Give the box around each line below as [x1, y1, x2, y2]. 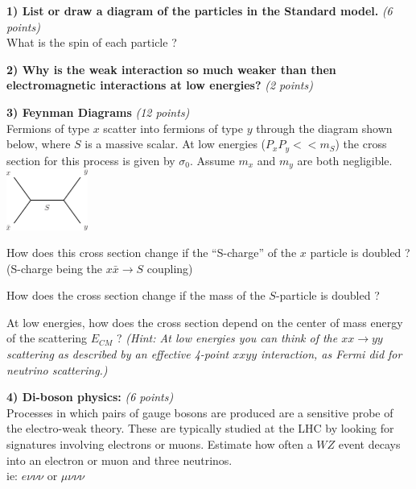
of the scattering [6, 329, 88, 346]
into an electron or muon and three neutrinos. [6, 451, 233, 468]
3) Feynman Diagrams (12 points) [6, 103, 190, 120]
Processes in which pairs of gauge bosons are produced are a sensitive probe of [6, 404, 393, 421]
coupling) [146, 259, 193, 276]
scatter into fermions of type [103, 119, 244, 136]
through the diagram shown [256, 119, 393, 136]
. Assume [190, 151, 235, 168]
